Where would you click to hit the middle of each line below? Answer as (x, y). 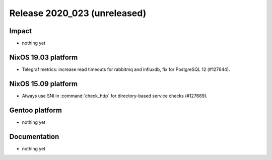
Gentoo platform (36, 110)
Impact (21, 31)
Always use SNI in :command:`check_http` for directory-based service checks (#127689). (115, 96)
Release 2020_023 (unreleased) (78, 13)
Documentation (34, 137)
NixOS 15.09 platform (44, 84)
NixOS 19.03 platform (44, 57)
